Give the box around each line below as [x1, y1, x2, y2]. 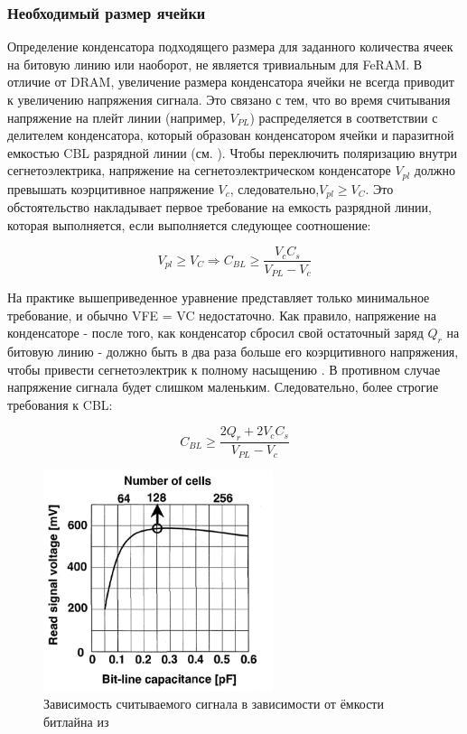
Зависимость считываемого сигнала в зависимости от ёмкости [43, 694, 384, 713]
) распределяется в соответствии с [249, 107, 438, 126]
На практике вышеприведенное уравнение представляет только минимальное [7, 287, 430, 306]
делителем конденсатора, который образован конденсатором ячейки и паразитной [7, 125, 454, 144]
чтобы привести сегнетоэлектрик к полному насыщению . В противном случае [7, 359, 441, 378]
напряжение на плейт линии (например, [7, 107, 226, 126]
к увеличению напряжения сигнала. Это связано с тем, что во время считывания [7, 90, 451, 108]
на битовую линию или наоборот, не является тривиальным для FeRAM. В [7, 54, 423, 73]
